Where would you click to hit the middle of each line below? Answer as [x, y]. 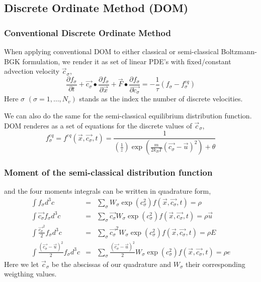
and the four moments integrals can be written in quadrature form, [108, 191]
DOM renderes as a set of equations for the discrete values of [98, 125]
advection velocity [32, 71]
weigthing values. [30, 274]
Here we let [22, 264]
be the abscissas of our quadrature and [111, 264]
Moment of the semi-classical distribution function [108, 172]
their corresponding [215, 264]
